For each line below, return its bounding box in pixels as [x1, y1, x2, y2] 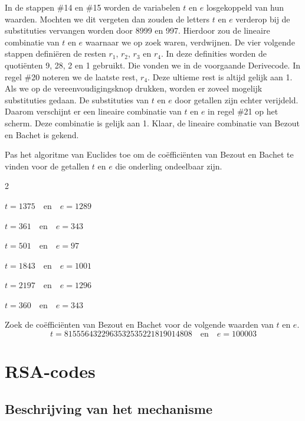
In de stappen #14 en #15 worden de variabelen [5, 1, 181, 13]
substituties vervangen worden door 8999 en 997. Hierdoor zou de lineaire [5, 24, 270, 37]
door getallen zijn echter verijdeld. [175, 93, 299, 106]
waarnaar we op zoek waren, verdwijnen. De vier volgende [85, 35, 295, 48]
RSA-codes [5, 359, 96, 383]
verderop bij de [235, 12, 290, 25]
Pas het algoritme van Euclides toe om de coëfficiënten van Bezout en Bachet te [5, 148, 294, 161]
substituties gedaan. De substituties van [5, 93, 149, 106]
